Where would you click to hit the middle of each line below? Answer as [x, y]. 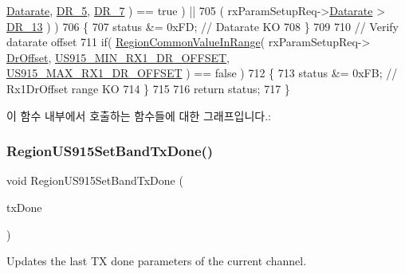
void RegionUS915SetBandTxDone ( [95, 180]
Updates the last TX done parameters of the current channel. [157, 261]
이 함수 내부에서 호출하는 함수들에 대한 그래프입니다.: [139, 115]
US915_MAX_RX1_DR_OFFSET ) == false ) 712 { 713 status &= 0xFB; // [202, 73]
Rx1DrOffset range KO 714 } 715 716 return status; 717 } [148, 88]
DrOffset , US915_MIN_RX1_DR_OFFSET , [118, 57]
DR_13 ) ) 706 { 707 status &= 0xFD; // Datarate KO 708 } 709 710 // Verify [202, 26]
